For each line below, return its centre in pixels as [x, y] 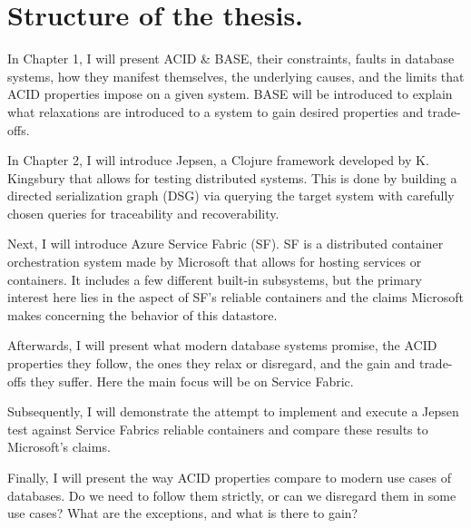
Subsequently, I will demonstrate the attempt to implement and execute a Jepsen [233, 411]
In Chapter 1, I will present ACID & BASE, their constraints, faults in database [231, 59]
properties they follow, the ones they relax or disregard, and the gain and [211, 363]
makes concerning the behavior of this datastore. [142, 314]
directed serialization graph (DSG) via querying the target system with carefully [231, 196]
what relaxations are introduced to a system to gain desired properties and [216, 111]
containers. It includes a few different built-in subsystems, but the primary [215, 279]
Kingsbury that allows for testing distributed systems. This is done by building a [232, 177]
